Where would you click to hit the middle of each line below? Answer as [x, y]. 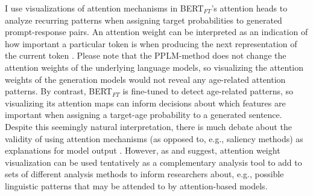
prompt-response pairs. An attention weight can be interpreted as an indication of [156, 32]
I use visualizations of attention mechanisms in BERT [104, 8]
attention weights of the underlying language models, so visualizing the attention [154, 67]
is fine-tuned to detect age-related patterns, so [208, 91]
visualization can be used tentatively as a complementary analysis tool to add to [153, 162]
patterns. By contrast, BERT [58, 91]
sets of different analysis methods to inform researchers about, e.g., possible [144, 174]
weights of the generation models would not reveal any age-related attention [145, 79]
